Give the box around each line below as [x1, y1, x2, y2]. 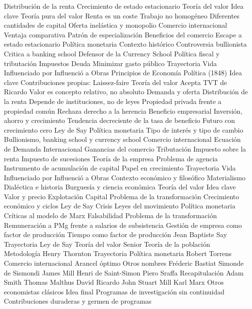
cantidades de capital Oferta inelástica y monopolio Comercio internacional [4, 20, 227, 30]
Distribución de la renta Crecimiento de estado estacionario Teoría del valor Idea [4, 1, 244, 11]
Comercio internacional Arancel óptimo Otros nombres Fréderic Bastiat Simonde [4, 258, 244, 268]
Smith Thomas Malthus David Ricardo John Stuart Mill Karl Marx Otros [4, 277, 224, 287]
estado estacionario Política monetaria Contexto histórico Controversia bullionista [4, 39, 247, 49]
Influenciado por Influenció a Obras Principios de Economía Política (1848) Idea [4, 68, 242, 78]
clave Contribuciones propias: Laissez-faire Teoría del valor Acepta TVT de [4, 77, 227, 87]
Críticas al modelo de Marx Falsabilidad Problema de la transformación [4, 210, 217, 221]
